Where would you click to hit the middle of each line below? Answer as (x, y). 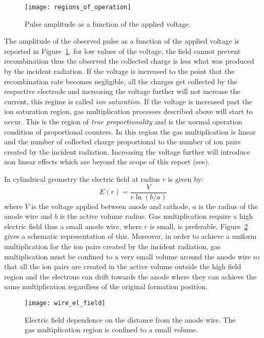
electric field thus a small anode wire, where (73, 226)
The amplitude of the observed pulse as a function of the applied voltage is (122, 41)
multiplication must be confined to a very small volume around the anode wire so (132, 256)
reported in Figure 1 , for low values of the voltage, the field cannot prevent (123, 51)
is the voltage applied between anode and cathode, (111, 206)
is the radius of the (228, 206)
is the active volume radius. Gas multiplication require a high (157, 216)
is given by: (186, 179)
